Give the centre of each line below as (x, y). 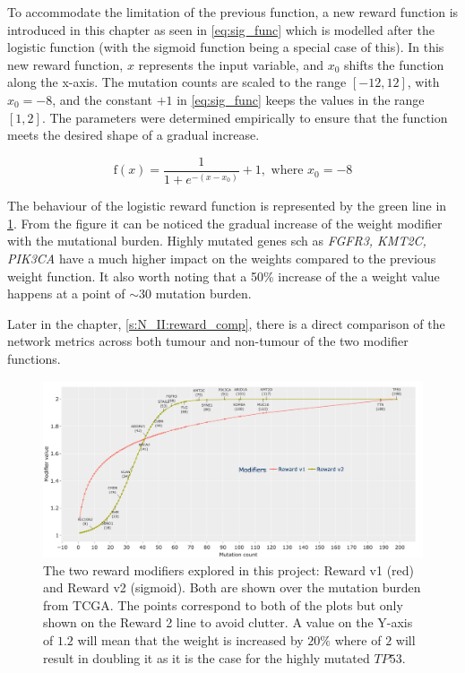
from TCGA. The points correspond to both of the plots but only (223, 604)
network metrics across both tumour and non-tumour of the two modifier (208, 341)
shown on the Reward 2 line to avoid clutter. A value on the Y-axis (228, 622)
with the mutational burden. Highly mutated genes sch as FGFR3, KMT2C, (217, 241)
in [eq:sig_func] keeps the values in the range (301, 99)
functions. (34, 358)
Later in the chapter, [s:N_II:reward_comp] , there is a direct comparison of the (226, 323)
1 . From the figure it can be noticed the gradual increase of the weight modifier (225, 223)
